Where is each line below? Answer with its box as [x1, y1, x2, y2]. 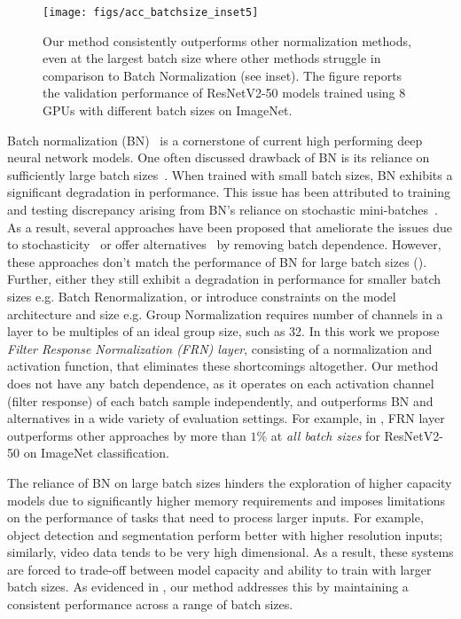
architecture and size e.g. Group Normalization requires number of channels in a [7, 304, 443, 323]
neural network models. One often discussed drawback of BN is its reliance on [7, 148, 430, 167]
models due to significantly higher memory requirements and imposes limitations [7, 490, 446, 509]
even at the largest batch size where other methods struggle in [43, 49, 381, 67]
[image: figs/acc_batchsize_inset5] [43, 6, 259, 19]
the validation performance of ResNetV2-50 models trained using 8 [43, 83, 406, 102]
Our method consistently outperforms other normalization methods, [43, 31, 411, 50]
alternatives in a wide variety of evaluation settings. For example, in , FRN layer [7, 409, 445, 427]
